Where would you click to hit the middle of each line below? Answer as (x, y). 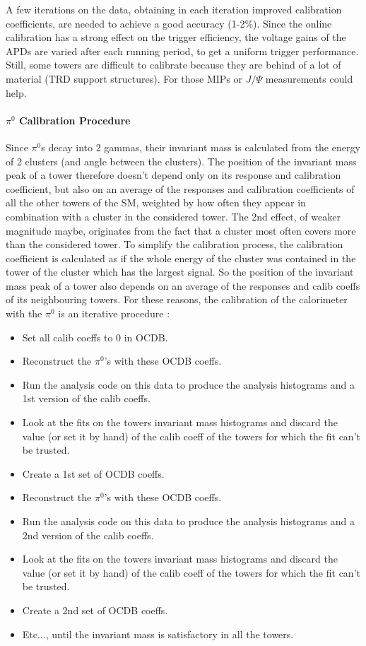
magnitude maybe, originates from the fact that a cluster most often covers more (181, 230)
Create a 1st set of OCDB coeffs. (93, 473)
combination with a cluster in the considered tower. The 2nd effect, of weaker (173, 216)
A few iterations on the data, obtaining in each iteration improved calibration (174, 9)
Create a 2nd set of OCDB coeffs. (95, 610)
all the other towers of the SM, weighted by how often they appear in (156, 202)
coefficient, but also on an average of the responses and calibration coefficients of (180, 188)
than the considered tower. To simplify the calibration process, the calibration (175, 244)
